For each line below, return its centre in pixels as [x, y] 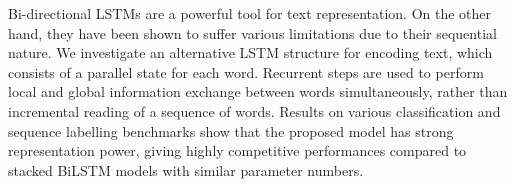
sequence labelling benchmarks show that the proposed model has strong [231, 130]
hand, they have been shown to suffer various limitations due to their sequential [252, 32]
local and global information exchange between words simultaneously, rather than [258, 91]
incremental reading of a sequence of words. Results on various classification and [254, 110]
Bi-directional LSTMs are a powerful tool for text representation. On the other [250, 13]
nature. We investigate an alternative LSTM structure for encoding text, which [250, 52]
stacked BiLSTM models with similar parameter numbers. [186, 169]
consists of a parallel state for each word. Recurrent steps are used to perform [246, 71]
